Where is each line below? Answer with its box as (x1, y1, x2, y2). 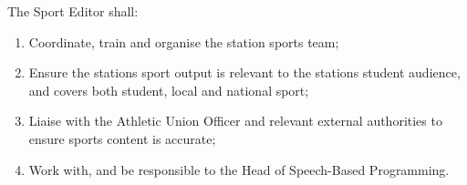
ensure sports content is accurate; (28, 128, 216, 148)
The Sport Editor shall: (7, 2, 139, 20)
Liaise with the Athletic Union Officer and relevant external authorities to (28, 111, 442, 130)
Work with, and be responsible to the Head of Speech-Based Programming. (28, 159, 450, 179)
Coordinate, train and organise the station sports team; (28, 32, 339, 51)
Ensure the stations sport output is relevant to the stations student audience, (28, 63, 461, 82)
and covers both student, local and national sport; (28, 80, 309, 99)
